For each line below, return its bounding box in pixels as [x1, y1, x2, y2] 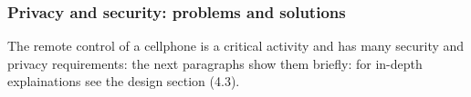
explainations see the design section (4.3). [7, 72, 240, 91]
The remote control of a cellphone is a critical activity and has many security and [7, 36, 465, 55]
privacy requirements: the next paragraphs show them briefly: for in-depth [7, 53, 423, 73]
